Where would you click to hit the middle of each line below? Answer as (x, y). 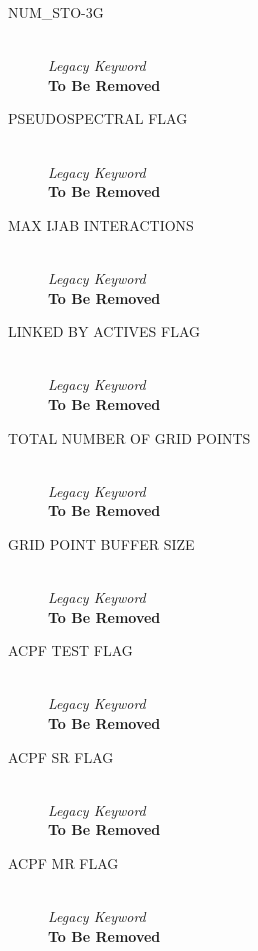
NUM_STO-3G (56, 12)
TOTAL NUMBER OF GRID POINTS (129, 437)
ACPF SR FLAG (61, 756)
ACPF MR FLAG (63, 863)
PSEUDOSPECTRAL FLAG (98, 118)
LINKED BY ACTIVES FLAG (104, 331)
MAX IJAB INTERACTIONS (101, 224)
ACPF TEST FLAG (70, 650)
